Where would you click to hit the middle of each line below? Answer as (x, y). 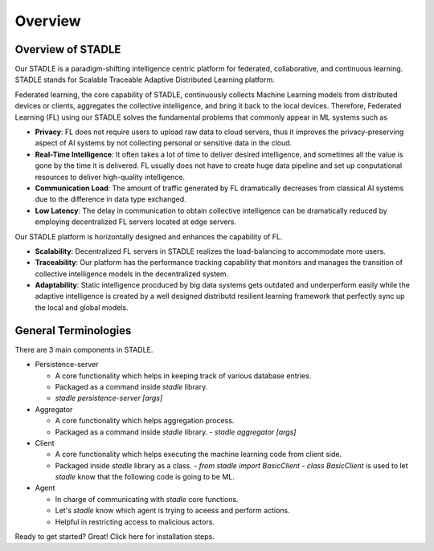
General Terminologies (73, 331)
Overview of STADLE (68, 49)
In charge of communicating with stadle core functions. (147, 499)
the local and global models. (82, 307)
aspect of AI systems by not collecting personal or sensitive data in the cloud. (164, 143)
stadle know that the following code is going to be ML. (145, 477)
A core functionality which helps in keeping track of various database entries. (183, 375)
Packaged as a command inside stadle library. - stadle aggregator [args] (176, 432)
